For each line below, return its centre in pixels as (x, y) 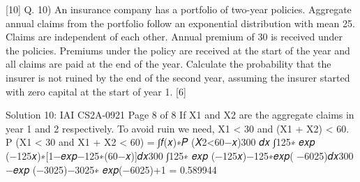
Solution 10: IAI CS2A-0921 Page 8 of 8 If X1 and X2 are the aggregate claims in (180, 115)
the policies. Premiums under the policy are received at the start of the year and (178, 50)
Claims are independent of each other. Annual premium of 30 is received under (174, 37)
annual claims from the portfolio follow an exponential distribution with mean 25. (180, 23)
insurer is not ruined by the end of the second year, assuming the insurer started (178, 77)
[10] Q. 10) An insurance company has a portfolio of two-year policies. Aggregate (179, 9)
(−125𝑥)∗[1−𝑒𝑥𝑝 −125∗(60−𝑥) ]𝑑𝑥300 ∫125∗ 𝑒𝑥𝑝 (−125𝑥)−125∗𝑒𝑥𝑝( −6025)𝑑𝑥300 (180, 155)
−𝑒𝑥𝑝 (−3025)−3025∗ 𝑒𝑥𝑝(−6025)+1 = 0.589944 (111, 169)
